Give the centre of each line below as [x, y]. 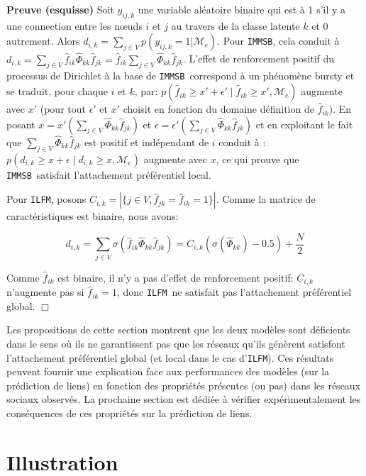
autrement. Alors [43, 41]
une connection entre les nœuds [74, 25]
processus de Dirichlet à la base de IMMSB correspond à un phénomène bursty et [181, 76]
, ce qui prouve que [257, 159]
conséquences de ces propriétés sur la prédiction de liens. [129, 413]
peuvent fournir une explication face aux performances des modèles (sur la [168, 371]
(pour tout [63, 109]
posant [21, 124]
